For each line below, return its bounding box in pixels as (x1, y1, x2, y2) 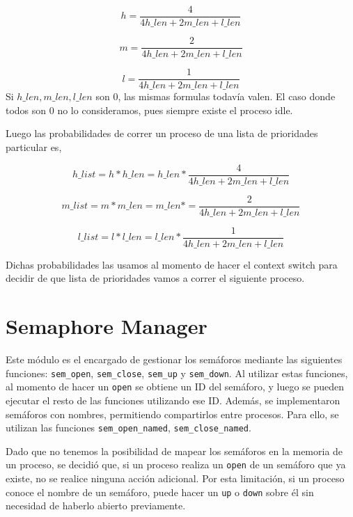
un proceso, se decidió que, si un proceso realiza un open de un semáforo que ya (6, 457, 346, 472)
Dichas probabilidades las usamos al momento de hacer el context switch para (6, 257, 338, 271)
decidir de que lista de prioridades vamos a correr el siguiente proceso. (6, 271, 305, 285)
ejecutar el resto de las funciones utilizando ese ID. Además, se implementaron (6, 392, 340, 407)
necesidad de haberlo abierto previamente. (6, 498, 186, 513)
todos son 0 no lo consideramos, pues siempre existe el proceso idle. (6, 102, 293, 117)
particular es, (6, 139, 62, 154)
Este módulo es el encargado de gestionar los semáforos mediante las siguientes (6, 352, 343, 367)
